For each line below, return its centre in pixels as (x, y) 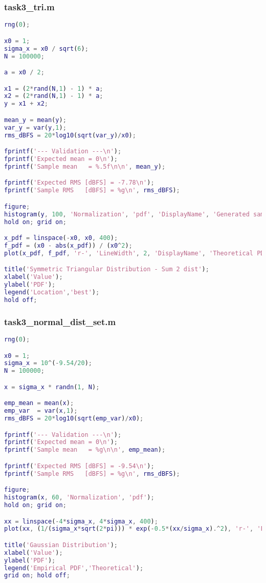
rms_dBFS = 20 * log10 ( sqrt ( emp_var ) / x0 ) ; (74, 419)
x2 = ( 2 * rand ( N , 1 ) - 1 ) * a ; (54, 96)
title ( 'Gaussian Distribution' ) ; (61, 545)
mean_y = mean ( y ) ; (35, 120)
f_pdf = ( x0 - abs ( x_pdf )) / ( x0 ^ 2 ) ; (68, 245)
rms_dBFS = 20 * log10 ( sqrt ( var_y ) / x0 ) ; (70, 135)
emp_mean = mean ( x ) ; (39, 403)
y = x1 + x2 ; (26, 104)
